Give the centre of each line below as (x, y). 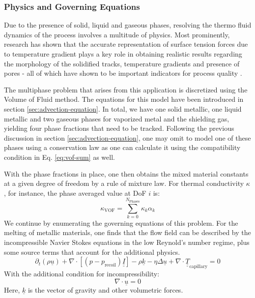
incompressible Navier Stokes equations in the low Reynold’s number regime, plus (127, 242)
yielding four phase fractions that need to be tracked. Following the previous (119, 128)
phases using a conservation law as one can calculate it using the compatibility (122, 147)
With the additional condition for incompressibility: (82, 274)
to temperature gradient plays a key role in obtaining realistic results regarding (123, 54)
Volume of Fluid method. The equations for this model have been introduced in (124, 99)
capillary (198, 267)
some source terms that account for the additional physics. (92, 252)
